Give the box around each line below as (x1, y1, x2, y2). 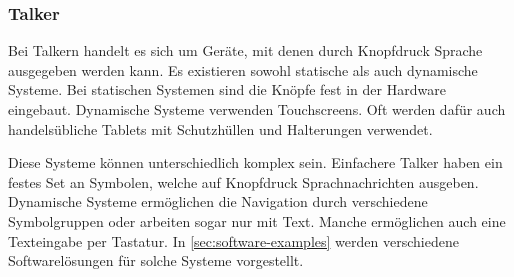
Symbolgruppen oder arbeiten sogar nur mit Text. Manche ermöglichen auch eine (8, 210, 506, 231)
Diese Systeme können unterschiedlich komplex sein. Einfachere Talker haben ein (8, 152, 503, 173)
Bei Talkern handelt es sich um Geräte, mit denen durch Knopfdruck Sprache (8, 40, 483, 61)
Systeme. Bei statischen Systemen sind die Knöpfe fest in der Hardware (8, 79, 446, 100)
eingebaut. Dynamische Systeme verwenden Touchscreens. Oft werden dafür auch (8, 99, 506, 119)
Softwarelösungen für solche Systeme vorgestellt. (8, 250, 304, 271)
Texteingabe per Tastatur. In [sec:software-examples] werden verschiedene (8, 230, 459, 251)
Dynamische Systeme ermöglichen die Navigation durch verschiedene (8, 191, 428, 212)
